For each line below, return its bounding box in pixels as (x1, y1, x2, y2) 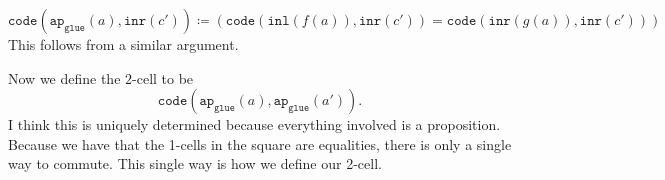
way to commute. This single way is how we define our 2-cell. (8, 153, 382, 174)
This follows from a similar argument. (8, 34, 239, 54)
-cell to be (132, 67, 194, 88)
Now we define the (8, 67, 121, 88)
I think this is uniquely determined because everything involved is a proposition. (8, 114, 501, 135)
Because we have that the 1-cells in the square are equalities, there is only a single (8, 133, 512, 154)
